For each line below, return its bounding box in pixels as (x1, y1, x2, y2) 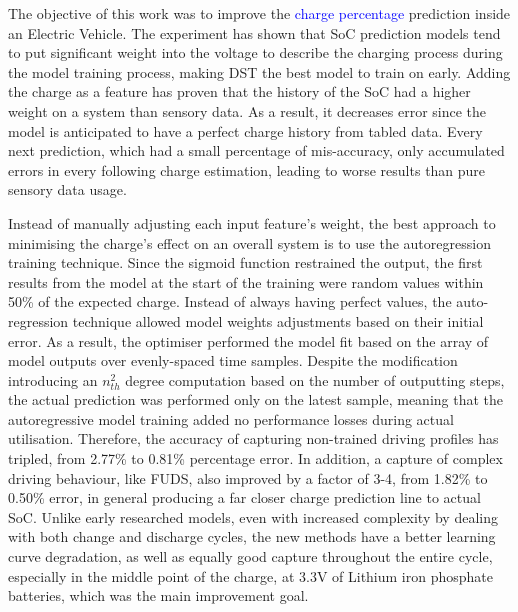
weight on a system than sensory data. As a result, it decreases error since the (8, 100, 487, 121)
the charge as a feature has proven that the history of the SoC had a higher (8, 81, 471, 102)
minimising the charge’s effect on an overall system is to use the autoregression (8, 232, 491, 253)
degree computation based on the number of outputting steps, (125, 369, 505, 390)
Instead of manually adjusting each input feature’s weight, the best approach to (8, 212, 496, 233)
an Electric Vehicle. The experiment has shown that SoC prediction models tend (8, 22, 501, 43)
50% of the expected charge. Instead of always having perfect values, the (8, 291, 452, 312)
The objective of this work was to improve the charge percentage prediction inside (8, 3, 511, 23)
